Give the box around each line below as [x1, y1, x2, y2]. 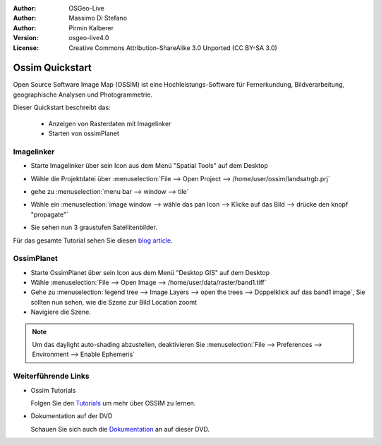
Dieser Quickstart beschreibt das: [13, 103, 111, 112]
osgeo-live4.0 [68, 34, 109, 42]
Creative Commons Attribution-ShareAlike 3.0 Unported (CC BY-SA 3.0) [68, 43, 278, 52]
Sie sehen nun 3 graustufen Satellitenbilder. [30, 223, 158, 232]
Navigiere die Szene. [30, 307, 91, 317]
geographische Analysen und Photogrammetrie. [13, 90, 153, 99]
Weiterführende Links [13, 371, 90, 381]
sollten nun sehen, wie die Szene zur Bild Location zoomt [30, 298, 198, 306]
